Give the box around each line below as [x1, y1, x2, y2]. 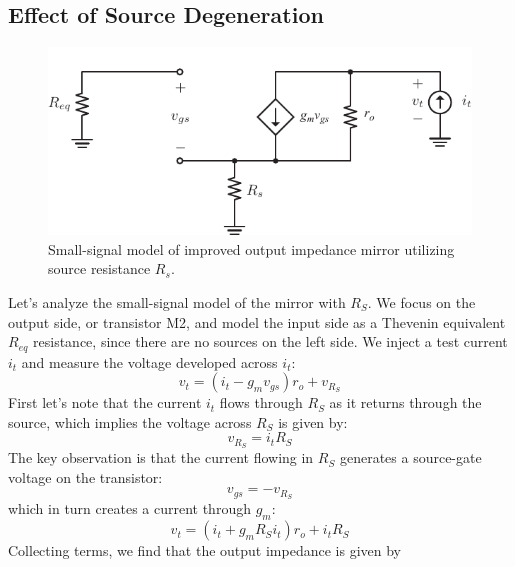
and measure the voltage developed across [21, 351, 278, 372]
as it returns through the [329, 392, 482, 413]
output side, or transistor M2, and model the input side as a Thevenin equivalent [8, 311, 506, 332]
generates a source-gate [339, 447, 482, 468]
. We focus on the [367, 291, 476, 312]
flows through [219, 392, 303, 413]
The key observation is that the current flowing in [8, 447, 314, 468]
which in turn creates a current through [8, 498, 251, 519]
